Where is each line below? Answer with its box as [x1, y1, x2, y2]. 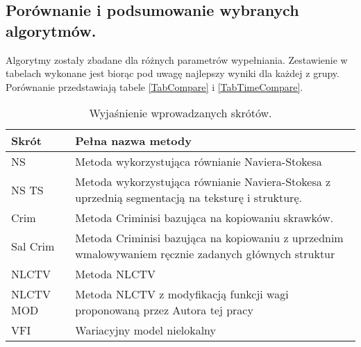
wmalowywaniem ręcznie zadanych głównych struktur [75, 246, 335, 262]
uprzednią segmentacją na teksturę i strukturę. [75, 189, 302, 206]
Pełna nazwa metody [75, 133, 192, 149]
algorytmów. [6, 19, 96, 41]
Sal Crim [11, 237, 55, 254]
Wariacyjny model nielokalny [75, 322, 217, 339]
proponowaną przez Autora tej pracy [75, 302, 253, 319]
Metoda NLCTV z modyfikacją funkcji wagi [75, 286, 289, 303]
